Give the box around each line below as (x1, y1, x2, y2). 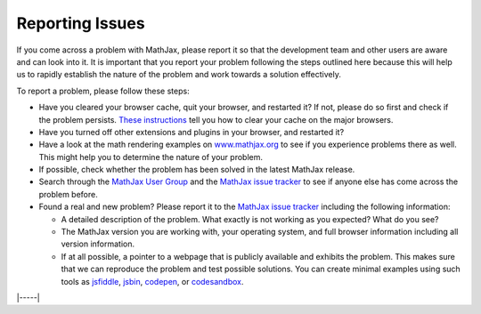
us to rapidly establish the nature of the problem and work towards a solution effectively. (16, 69, 342, 80)
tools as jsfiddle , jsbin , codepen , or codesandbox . (61, 276, 244, 286)
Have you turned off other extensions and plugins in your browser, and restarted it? (38, 126, 345, 137)
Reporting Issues (16, 13, 146, 33)
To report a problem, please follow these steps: (16, 85, 191, 96)
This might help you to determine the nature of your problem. (38, 151, 263, 162)
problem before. (38, 189, 98, 199)
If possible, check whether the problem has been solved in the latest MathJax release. (38, 165, 355, 175)
